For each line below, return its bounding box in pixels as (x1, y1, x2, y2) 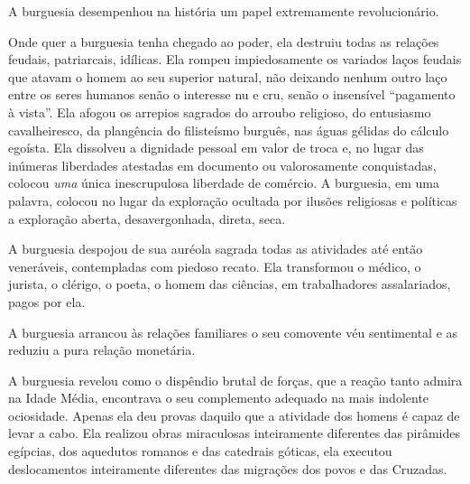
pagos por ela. (8, 292, 86, 311)
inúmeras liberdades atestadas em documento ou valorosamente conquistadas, (8, 155, 437, 174)
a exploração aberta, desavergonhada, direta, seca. (8, 209, 286, 228)
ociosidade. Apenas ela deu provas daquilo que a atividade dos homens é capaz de (8, 405, 460, 424)
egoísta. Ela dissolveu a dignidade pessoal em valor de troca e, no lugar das (8, 138, 424, 157)
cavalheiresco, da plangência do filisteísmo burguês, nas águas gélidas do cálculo (8, 120, 449, 139)
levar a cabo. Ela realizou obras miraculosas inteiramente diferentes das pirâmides (8, 423, 461, 442)
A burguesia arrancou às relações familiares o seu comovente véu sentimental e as (8, 322, 458, 341)
